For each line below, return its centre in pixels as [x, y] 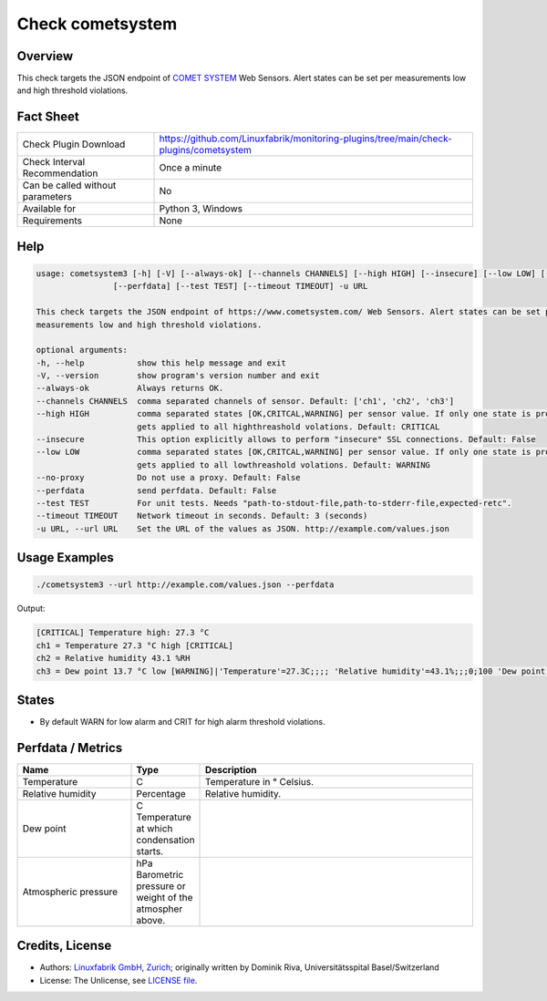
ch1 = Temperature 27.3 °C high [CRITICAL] [135, 645]
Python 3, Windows [201, 209]
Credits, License [64, 946]
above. [151, 920]
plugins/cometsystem [206, 150]
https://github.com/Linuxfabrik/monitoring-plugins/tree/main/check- [306, 139]
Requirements [52, 221]
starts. [150, 851]
